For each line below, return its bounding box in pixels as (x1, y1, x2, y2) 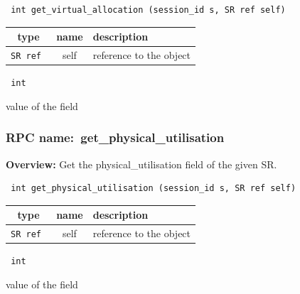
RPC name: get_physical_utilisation (6, 129, 225, 146)
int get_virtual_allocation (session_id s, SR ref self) (11, 5, 286, 15)
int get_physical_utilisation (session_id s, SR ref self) (11, 183, 296, 194)
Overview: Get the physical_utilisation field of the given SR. (6, 156, 277, 171)
